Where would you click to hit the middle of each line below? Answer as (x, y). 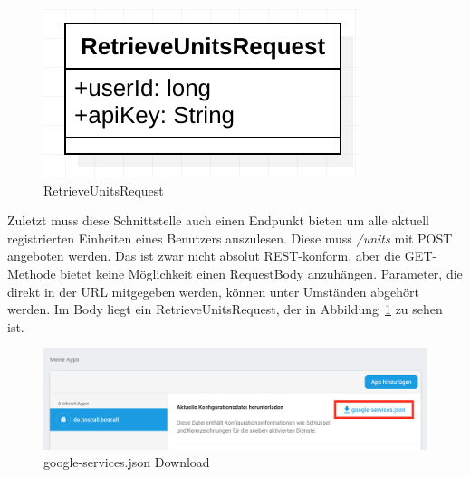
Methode (32, 273)
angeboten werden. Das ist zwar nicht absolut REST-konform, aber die (204, 256)
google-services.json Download (127, 462)
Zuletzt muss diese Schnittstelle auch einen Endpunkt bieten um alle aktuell (219, 220)
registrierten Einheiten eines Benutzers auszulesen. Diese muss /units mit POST (230, 238)
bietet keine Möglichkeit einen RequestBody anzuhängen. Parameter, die (261, 273)
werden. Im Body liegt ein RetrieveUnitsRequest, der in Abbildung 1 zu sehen (225, 309)
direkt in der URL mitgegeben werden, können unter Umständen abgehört (213, 291)
